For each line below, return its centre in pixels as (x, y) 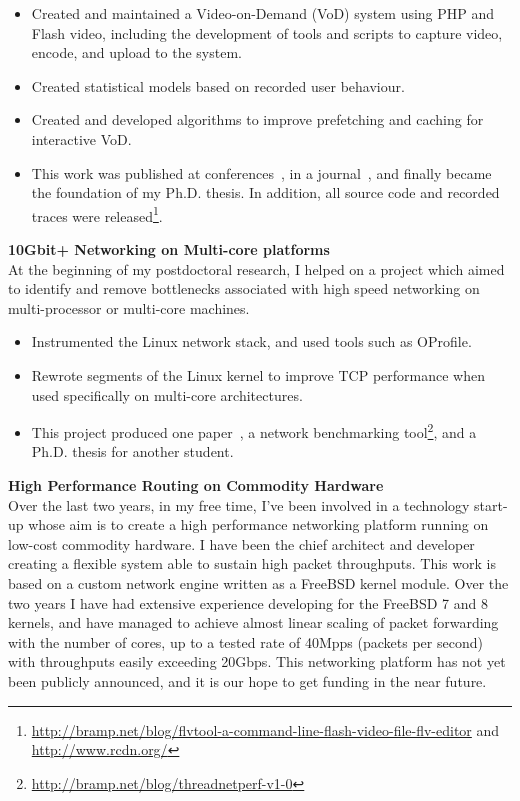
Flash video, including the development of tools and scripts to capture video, (267, 32)
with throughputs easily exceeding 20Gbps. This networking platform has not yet (257, 661)
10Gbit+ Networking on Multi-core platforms (169, 249)
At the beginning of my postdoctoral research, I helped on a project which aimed (256, 268)
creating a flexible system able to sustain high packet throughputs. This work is (252, 563)
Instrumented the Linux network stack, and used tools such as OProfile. (251, 341)
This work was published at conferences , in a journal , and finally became (261, 172)
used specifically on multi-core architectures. (167, 394)
